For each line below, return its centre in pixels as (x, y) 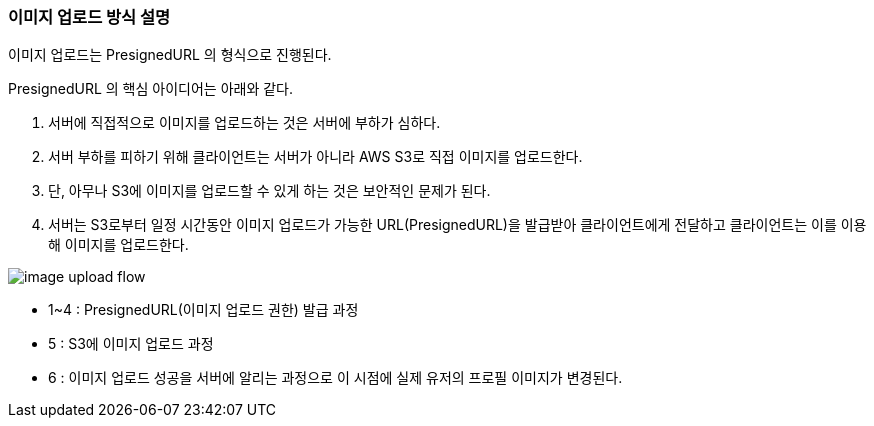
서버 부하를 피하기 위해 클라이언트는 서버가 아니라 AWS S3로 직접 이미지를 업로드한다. (315, 157)
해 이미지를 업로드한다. (118, 245)
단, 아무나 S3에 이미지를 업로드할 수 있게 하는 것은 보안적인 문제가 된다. (269, 191)
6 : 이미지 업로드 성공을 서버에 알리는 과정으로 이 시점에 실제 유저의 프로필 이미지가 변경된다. (335, 378)
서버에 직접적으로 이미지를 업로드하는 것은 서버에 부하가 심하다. (244, 123)
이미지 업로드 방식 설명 (89, 17)
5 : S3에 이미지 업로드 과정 (131, 344)
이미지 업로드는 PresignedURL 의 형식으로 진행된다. (170, 55)
